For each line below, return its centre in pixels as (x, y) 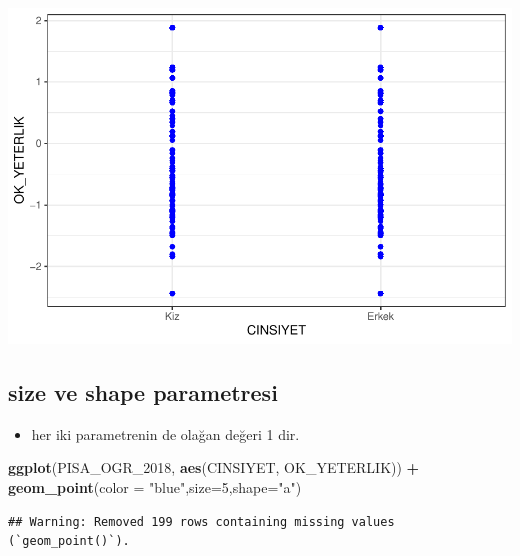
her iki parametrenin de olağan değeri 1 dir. (165, 433)
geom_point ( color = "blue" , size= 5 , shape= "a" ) (155, 486)
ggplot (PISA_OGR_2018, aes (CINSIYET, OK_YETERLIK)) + (214, 467)
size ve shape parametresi (143, 391)
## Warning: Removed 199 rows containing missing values (201, 521)
